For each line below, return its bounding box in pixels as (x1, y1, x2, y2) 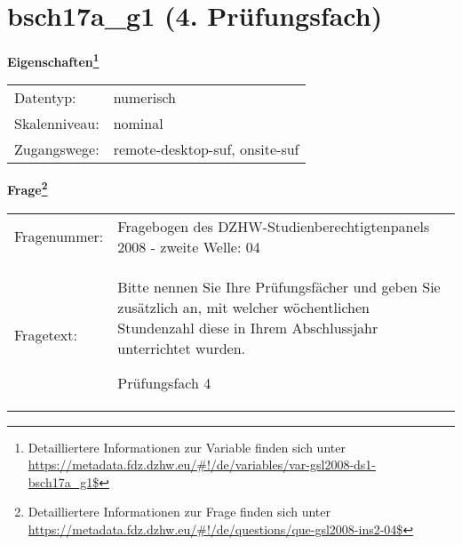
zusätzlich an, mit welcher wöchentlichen (117, 296, 370, 317)
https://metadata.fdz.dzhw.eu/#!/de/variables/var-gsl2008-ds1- (28, 455, 377, 474)
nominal (113, 113, 163, 134)
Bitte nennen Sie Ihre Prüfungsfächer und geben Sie (117, 276, 441, 297)
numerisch (113, 87, 176, 108)
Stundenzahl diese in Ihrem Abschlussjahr (117, 317, 378, 338)
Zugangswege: (14, 139, 100, 160)
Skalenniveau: (14, 113, 100, 134)
